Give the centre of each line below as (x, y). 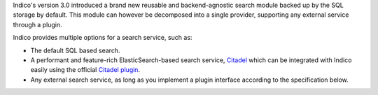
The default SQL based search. (75, 50)
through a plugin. (37, 24)
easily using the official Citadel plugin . (85, 70)
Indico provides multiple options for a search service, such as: (103, 38)
